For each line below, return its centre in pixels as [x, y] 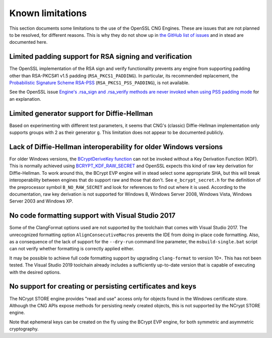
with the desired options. [35, 272]
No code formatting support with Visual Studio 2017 [92, 216]
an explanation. [25, 99]
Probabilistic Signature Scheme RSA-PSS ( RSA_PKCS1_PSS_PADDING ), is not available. [99, 83]
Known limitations [48, 13]
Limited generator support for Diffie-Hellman [81, 113]
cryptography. [24, 329]
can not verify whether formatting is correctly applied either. [72, 249]
